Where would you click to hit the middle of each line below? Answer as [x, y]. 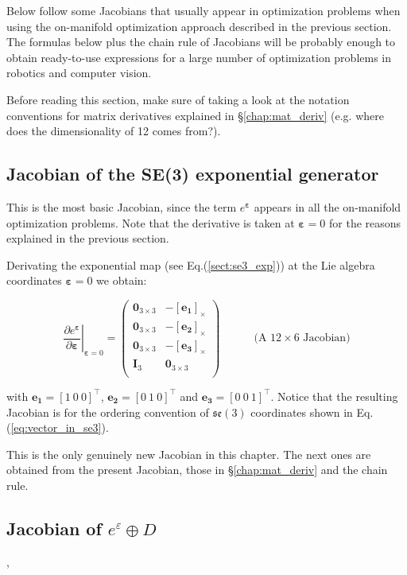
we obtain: [122, 280]
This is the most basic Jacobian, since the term [122, 206]
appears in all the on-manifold [328, 206]
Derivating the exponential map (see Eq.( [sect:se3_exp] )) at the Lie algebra [191, 264]
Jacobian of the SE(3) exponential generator [193, 174]
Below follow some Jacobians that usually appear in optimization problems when [203, 10]
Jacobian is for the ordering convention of [108, 412]
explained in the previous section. [88, 238]
